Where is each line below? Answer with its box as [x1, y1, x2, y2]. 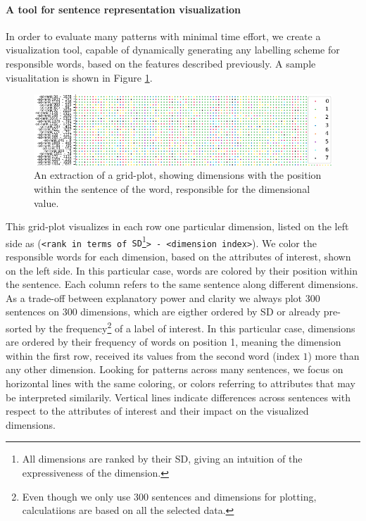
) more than [308, 348, 360, 363]
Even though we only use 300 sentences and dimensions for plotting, [22, 489, 317, 503]
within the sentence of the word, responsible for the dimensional [34, 181, 310, 196]
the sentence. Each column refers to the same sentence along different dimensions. [6, 277, 358, 291]
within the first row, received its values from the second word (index [6, 348, 300, 363]
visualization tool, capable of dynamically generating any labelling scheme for [6, 42, 340, 57]
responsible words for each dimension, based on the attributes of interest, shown [6, 249, 351, 264]
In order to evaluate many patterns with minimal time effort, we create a [6, 28, 321, 43]
